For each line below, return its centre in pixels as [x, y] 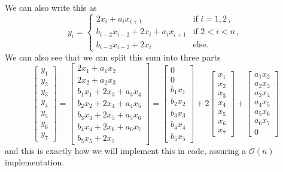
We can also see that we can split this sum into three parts [113, 57]
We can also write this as [51, 7]
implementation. [35, 162]
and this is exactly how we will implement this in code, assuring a [126, 150]
